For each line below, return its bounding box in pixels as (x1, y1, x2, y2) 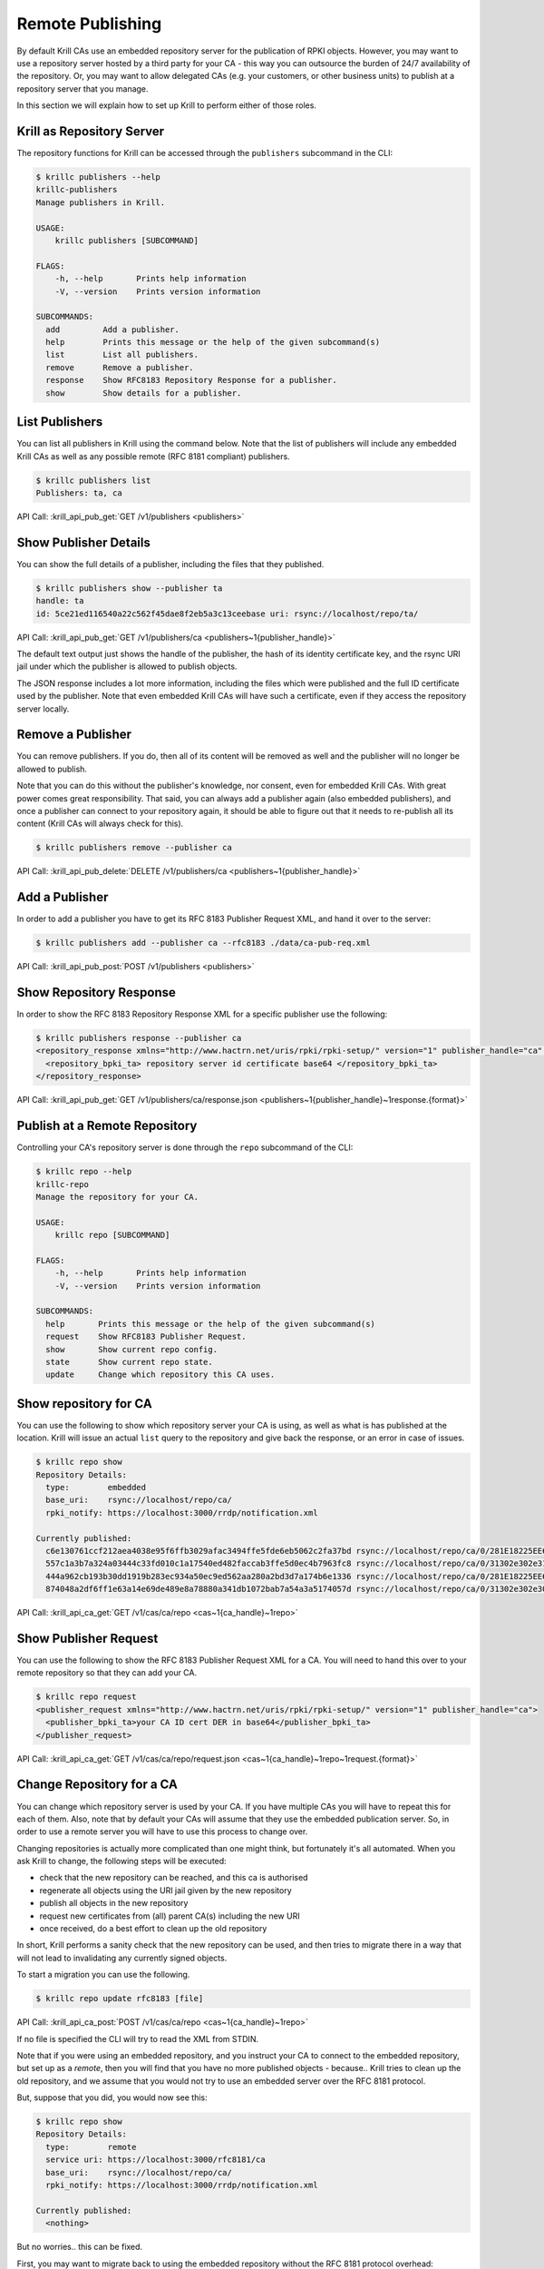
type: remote (45, 2142, 137, 2152)
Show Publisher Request (16, 1630, 159, 1646)
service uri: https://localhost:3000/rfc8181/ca (45, 2155, 267, 2165)
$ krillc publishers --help (35, 172, 160, 182)
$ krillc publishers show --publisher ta (35, 583, 223, 594)
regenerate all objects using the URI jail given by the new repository (39, 1884, 292, 1896)
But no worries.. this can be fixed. (16, 2242, 143, 2253)
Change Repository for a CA (16, 1777, 179, 1793)
